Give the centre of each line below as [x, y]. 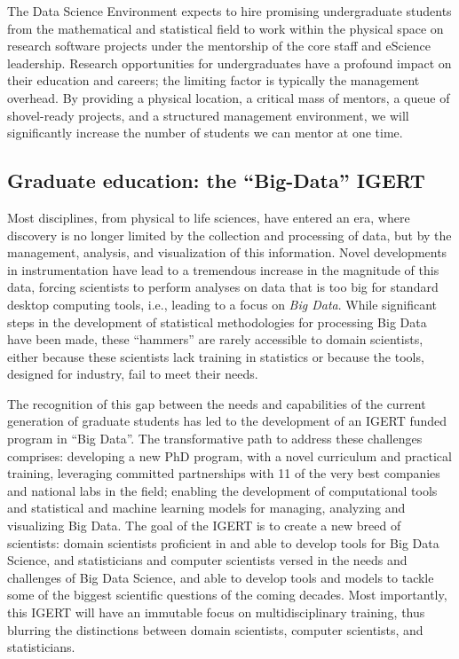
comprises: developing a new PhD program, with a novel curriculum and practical [229, 455]
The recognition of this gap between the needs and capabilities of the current [217, 403]
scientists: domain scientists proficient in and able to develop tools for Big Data [223, 542]
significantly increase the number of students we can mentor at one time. [205, 133]
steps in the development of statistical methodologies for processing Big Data [217, 322]
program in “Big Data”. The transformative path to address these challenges [215, 439]
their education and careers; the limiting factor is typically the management [214, 80]
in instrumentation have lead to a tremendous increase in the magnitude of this [223, 269]
